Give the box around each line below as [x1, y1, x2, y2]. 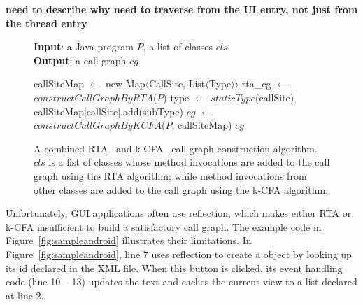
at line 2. [6, 288, 44, 302]
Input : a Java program [34, 39, 134, 54]
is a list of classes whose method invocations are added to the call [48, 155, 330, 169]
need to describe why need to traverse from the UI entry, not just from [6, 2, 358, 16]
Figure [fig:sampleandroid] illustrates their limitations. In [6, 233, 252, 248]
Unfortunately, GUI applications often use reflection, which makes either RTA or [6, 206, 352, 220]
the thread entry [6, 15, 87, 30]
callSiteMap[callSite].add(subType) [34, 104, 184, 118]
